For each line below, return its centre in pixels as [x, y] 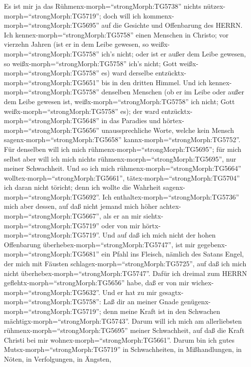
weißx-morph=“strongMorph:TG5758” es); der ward [82, 111]
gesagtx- [171, 292]
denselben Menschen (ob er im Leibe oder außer [173, 92]
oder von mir [121, 225]
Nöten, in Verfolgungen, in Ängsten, [58, 358]
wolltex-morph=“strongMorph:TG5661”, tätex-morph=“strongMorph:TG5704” [122, 177]
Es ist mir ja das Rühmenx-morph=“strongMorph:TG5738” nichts [103, 6]
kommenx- [159, 15]
